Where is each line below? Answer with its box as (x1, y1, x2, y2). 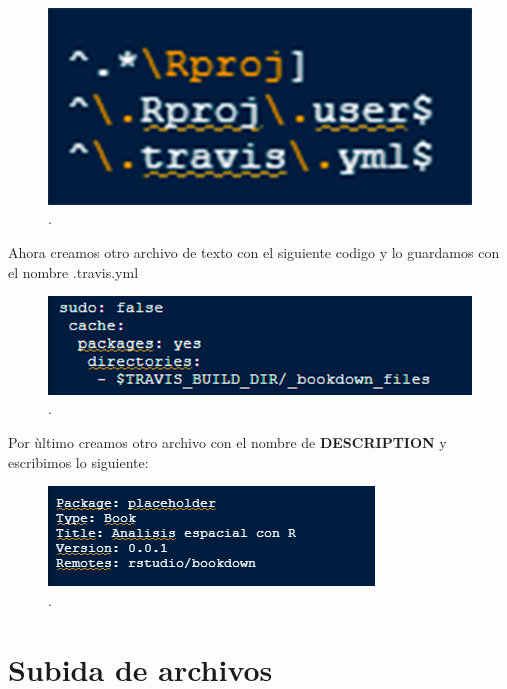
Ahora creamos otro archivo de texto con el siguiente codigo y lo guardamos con (8, 241, 500, 262)
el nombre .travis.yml (8, 261, 139, 282)
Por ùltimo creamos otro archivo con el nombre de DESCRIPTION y (8, 432, 447, 453)
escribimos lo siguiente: (8, 451, 149, 472)
